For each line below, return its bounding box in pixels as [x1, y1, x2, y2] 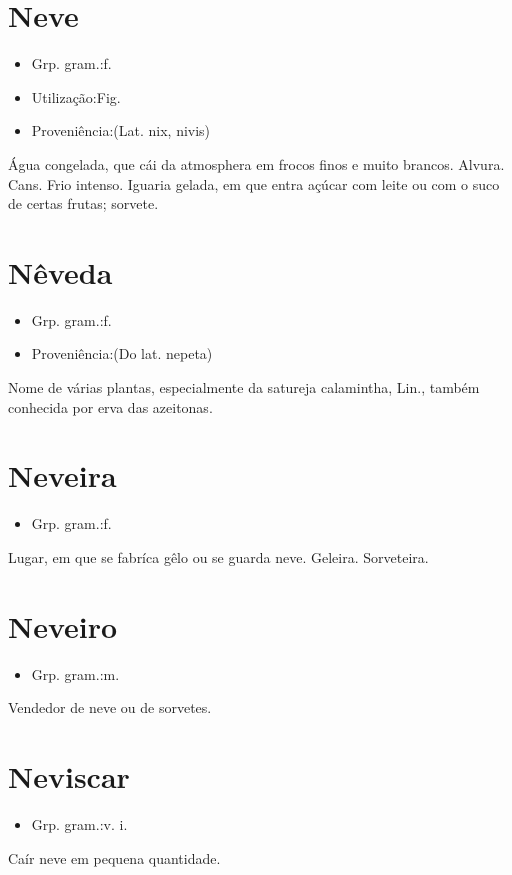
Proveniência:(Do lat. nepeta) [31, 343, 213, 364]
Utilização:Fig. [31, 86, 121, 107]
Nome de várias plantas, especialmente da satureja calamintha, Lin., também [8, 377, 480, 397]
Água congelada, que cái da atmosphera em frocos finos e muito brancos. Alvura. [8, 153, 505, 174]
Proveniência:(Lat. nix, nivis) [31, 120, 211, 141]
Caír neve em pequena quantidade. [8, 847, 221, 868]
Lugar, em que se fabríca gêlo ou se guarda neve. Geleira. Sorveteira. [8, 546, 429, 567]
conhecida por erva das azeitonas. [8, 396, 213, 417]
